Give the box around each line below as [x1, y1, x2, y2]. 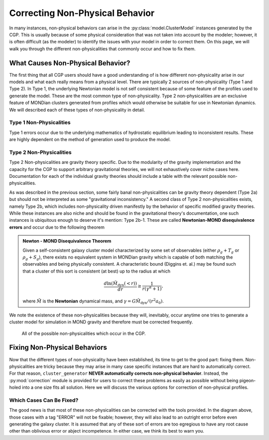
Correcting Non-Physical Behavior [9, 7, 154, 18]
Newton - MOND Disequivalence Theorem [22, 238, 112, 244]
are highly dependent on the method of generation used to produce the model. [9, 137, 171, 143]
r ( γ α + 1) [142, 285, 162, 292]
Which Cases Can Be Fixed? [9, 397, 79, 404]
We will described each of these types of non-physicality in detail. [9, 107, 145, 113]
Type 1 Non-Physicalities [9, 119, 71, 126]
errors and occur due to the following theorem [9, 224, 105, 230]
